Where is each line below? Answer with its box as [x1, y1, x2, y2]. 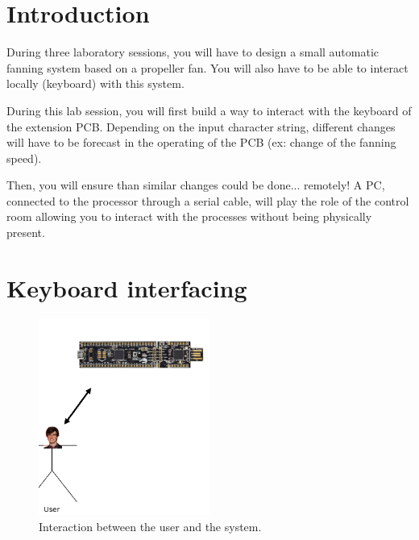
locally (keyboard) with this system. [6, 75, 185, 92]
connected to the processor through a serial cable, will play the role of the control [6, 192, 409, 209]
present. [6, 224, 45, 241]
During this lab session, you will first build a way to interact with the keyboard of [6, 102, 412, 118]
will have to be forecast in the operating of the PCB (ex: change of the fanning [6, 134, 396, 151]
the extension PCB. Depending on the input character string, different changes [6, 118, 396, 135]
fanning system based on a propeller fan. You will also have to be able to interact [6, 59, 409, 76]
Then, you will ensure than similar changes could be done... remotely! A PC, [6, 177, 385, 193]
